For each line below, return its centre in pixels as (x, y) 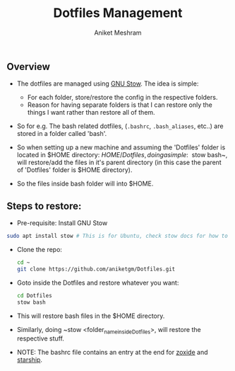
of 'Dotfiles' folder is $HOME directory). (74, 170)
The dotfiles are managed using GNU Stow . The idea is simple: (108, 84)
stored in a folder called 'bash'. (62, 134)
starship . (30, 360)
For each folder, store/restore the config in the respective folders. (122, 98)
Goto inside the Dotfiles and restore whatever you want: (98, 282)
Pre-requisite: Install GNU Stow (62, 223)
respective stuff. (41, 338)
